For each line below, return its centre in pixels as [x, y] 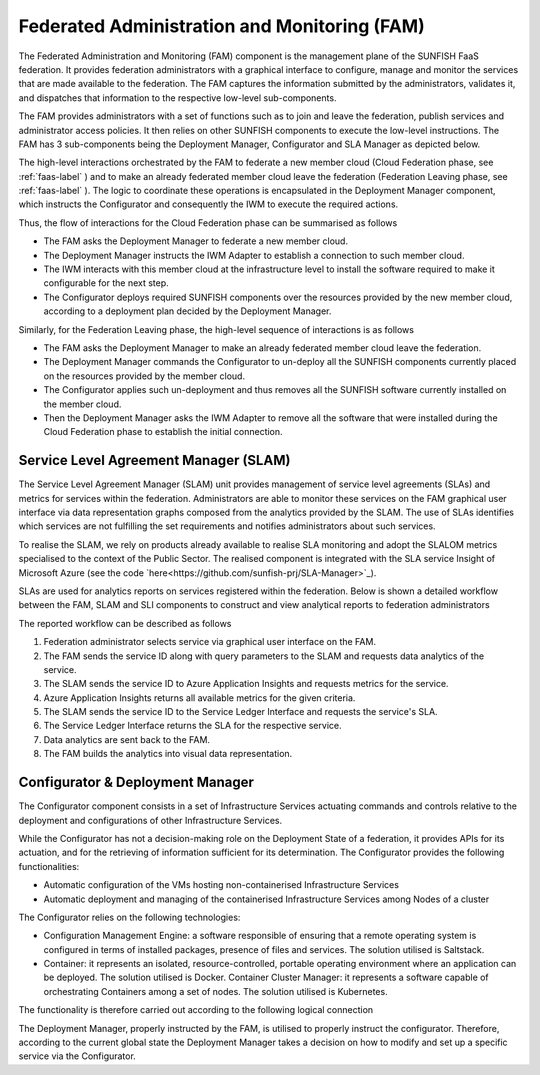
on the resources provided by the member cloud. [144, 376]
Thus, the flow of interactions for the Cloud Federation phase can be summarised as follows [208, 222]
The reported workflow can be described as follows [125, 623]
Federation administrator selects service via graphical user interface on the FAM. [210, 642]
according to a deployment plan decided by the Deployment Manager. [187, 311]
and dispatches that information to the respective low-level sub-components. [177, 97]
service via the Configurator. [77, 1056]
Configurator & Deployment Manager [136, 782]
